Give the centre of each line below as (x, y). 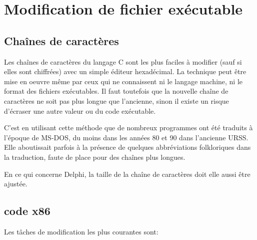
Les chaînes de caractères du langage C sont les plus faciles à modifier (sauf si (123, 61)
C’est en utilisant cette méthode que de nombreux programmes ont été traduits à (128, 128)
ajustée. (16, 184)
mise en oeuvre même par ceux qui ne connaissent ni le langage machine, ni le (123, 81)
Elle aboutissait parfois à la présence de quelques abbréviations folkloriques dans (127, 147)
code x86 (27, 211)
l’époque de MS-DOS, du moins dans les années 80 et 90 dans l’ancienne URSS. (126, 137)
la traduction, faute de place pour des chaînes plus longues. (95, 157)
